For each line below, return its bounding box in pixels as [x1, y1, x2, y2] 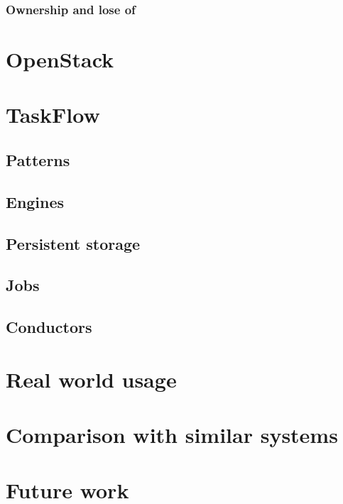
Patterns [6, 148, 70, 170]
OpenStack [6, 45, 114, 74]
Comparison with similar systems [6, 420, 338, 449]
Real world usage [6, 364, 177, 393]
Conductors [6, 316, 92, 338]
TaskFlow [6, 100, 100, 129]
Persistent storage [6, 232, 141, 254]
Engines [6, 190, 65, 212]
